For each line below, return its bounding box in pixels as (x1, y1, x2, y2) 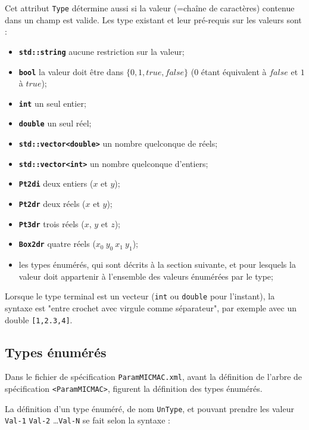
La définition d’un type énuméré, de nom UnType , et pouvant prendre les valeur (5, 402, 294, 414)
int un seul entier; (18, 97, 86, 109)
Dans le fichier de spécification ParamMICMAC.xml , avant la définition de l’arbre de (5, 370, 302, 383)
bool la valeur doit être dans (18, 65, 124, 78)
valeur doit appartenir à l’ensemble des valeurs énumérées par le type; (18, 270, 273, 282)
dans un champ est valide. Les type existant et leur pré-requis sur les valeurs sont (5, 13, 302, 26)
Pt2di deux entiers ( (18, 177, 93, 190)
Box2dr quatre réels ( (18, 237, 96, 250)
